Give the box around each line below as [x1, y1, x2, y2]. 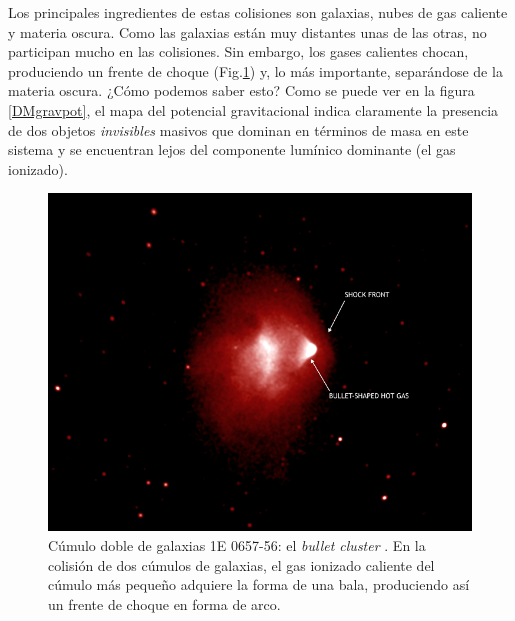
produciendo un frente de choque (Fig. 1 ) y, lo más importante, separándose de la [8, 60, 503, 81]
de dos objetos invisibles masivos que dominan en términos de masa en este [8, 119, 469, 140]
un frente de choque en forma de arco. [48, 593, 281, 614]
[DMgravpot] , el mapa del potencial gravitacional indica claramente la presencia [8, 99, 499, 120]
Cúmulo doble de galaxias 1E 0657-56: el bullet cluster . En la [48, 534, 426, 555]
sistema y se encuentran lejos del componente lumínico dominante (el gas [8, 139, 456, 160]
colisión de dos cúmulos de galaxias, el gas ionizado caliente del [48, 554, 435, 575]
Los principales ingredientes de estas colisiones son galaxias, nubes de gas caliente [8, 2, 508, 22]
